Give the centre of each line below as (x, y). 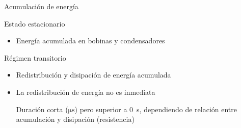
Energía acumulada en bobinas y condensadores (90, 41)
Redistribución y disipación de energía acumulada (93, 75)
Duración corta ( (42, 109)
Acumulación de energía (41, 6)
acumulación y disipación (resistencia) (75, 119)
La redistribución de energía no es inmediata (86, 92)
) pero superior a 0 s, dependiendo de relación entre (156, 109)
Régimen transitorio (35, 57)
